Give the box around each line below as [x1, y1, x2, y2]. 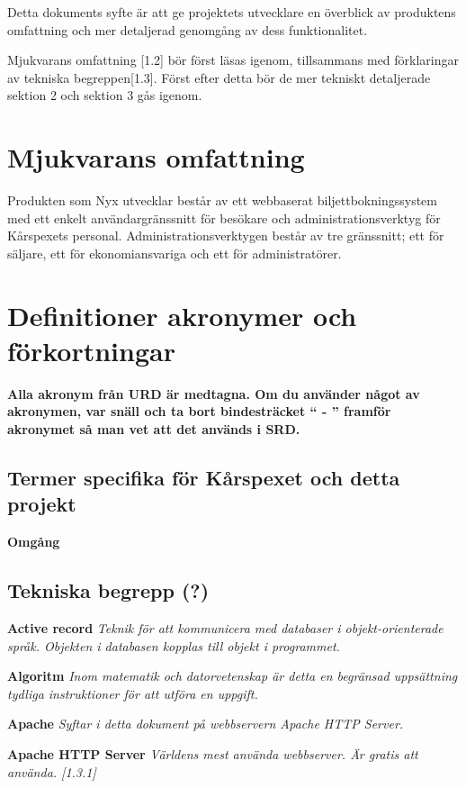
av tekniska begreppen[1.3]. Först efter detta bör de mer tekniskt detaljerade [7, 68, 431, 86]
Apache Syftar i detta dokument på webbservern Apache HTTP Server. [7, 714, 404, 733]
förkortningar [7, 331, 175, 368]
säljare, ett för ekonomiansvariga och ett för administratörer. [7, 243, 342, 262]
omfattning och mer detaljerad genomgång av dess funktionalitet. [7, 20, 368, 39]
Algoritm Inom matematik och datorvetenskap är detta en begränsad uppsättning [7, 666, 458, 685]
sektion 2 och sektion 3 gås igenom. [7, 86, 202, 104]
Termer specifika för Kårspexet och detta [7, 463, 400, 491]
